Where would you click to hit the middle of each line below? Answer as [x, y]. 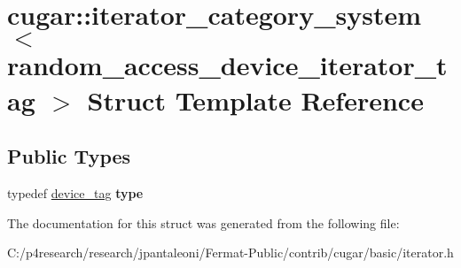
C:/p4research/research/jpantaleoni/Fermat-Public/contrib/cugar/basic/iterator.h [230, 253]
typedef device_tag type [75, 192]
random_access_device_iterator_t [227, 65]
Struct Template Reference [255, 100]
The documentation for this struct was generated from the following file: [203, 222]
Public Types [69, 156]
